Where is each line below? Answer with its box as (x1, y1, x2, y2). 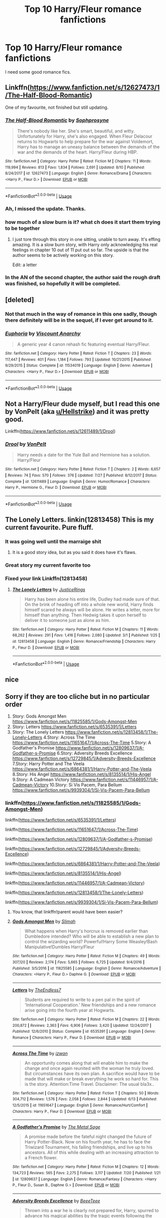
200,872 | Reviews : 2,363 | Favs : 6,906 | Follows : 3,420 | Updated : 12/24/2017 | (12, 1023, 152, 1028)
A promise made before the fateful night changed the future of (24, 1134, 152, 1140)
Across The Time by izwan (12, 1050, 68, 1056)
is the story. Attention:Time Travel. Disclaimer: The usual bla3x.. (24, 1081, 155, 1087)
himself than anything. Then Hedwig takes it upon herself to (24, 612, 147, 618)
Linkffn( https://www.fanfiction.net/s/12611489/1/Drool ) (5, 428, 116, 434)
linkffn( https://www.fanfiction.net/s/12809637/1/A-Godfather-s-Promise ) (5, 836, 153, 842)
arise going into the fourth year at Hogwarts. (24, 1007, 115, 1013)
